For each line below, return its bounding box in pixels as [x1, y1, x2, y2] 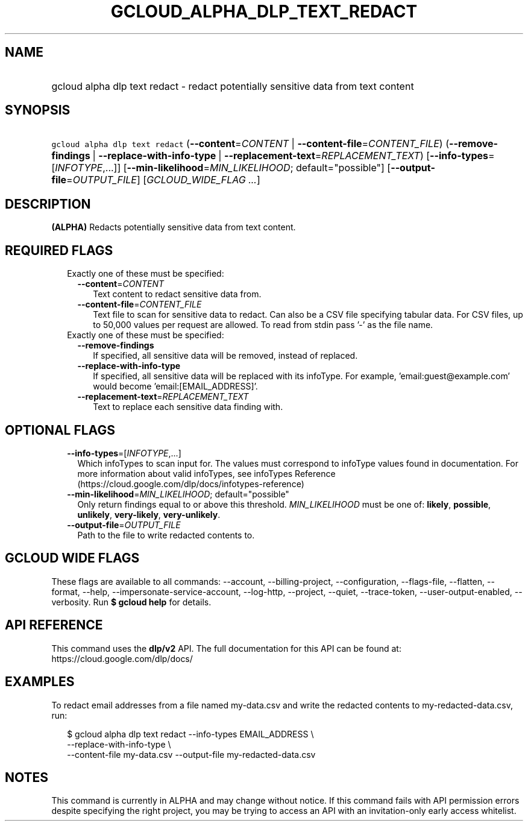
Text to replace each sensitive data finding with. [93, 402, 283, 412]
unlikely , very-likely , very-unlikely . [77, 509, 221, 520]
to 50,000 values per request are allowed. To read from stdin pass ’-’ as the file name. [93, 320, 433, 330]
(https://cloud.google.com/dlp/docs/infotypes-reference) [77, 478, 304, 489]
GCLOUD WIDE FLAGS [5, 550, 140, 566]
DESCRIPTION [5, 196, 91, 212]
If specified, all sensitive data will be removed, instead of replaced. [93, 350, 358, 361]
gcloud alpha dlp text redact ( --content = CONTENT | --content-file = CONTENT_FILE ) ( [51, 137, 449, 150]
